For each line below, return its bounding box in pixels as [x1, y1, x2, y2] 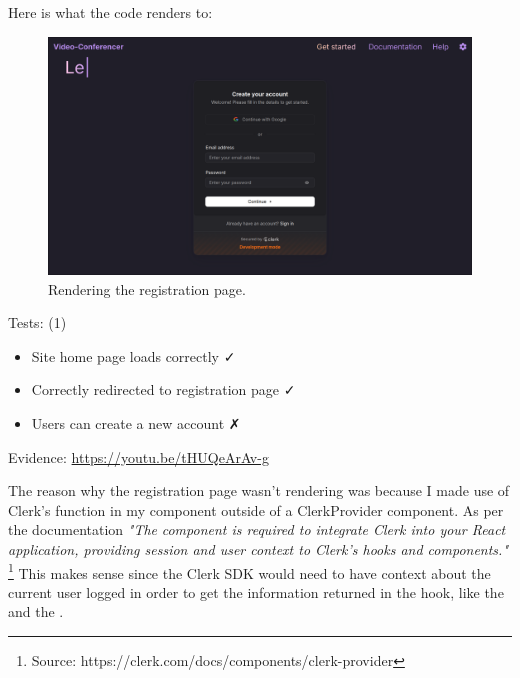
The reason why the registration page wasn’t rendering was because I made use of [8, 480, 510, 501]
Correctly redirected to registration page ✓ [31, 379, 296, 400]
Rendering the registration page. [48, 278, 246, 299]
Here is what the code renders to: [8, 2, 213, 22]
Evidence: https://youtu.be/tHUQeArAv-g [8, 446, 269, 467]
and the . [8, 601, 64, 622]
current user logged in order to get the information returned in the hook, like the [8, 581, 504, 602]
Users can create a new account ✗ [31, 413, 241, 434]
